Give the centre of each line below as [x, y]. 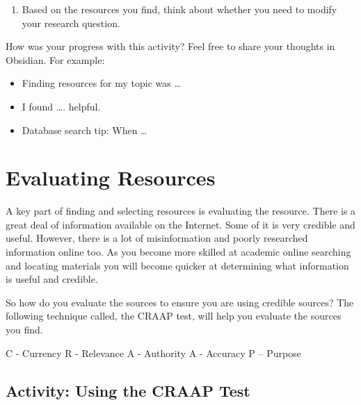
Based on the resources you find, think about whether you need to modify [179, 9]
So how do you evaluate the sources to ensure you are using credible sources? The [180, 302]
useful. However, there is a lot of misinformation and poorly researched [157, 238]
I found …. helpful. [61, 106]
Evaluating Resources [111, 177]
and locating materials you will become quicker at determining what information [177, 265]
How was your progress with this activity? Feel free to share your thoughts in [170, 46]
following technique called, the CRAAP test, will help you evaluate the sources [174, 316]
